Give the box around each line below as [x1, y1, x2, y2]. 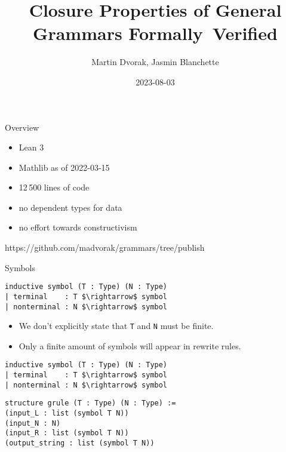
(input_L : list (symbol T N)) [5, 409, 129, 418]
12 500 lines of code [19, 181, 90, 193]
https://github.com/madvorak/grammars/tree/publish [5, 241, 205, 254]
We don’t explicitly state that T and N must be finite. [19, 319, 214, 332]
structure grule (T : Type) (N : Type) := [5, 399, 176, 408]
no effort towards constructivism [19, 221, 137, 233]
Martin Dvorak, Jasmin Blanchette [91, 56, 219, 68]
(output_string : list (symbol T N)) [5, 439, 155, 448]
